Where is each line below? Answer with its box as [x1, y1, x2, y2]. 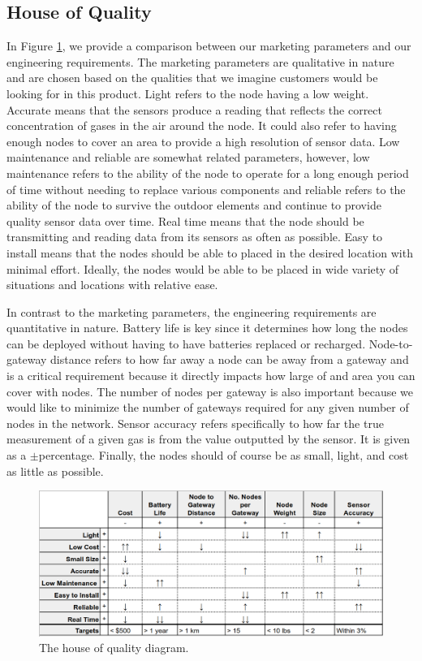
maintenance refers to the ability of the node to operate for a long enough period [6, 164, 409, 181]
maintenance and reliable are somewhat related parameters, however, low [6, 149, 370, 166]
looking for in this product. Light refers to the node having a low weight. [6, 84, 369, 102]
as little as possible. [6, 462, 104, 479]
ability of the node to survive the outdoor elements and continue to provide [6, 197, 381, 214]
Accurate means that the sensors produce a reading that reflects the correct [6, 101, 382, 118]
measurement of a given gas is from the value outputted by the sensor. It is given [6, 430, 411, 447]
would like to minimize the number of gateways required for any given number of [6, 399, 409, 416]
